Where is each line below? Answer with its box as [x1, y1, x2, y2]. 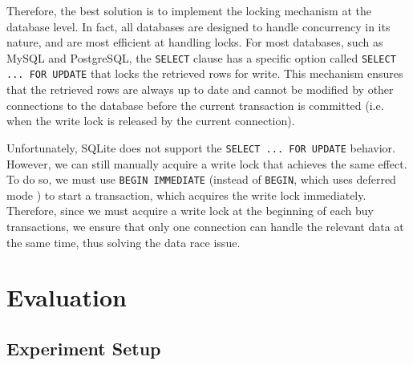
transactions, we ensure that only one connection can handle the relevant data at [6, 217, 404, 234]
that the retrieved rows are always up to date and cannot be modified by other [6, 81, 394, 98]
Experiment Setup [6, 335, 161, 360]
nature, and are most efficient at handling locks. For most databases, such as [6, 34, 383, 51]
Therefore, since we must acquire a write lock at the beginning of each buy [6, 202, 374, 219]
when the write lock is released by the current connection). [6, 112, 295, 129]
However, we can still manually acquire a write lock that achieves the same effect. [6, 155, 407, 172]
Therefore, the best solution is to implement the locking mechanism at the [6, 2, 371, 18]
